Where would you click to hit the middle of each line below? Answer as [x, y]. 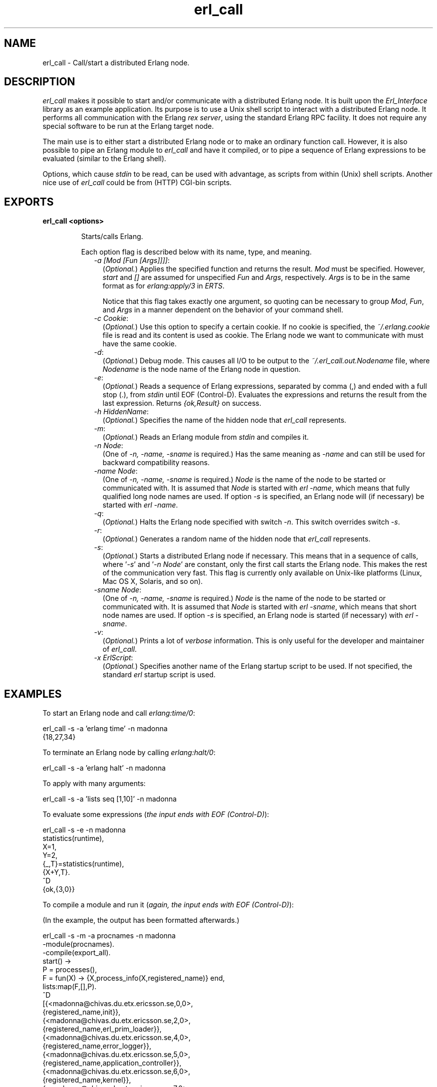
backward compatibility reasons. [156, 463]
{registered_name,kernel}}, [87, 1080]
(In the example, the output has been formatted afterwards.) [141, 920]
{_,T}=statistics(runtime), [83, 864]
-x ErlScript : [113, 658]
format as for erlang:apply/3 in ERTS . [164, 286]
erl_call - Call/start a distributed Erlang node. [116, 62]
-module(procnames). [79, 944]
